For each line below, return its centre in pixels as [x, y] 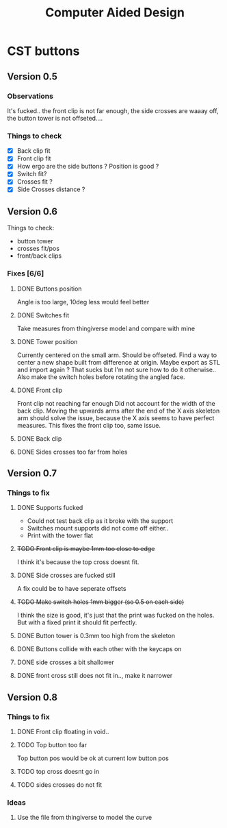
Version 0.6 [32, 211]
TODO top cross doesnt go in [58, 772]
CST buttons [43, 51]
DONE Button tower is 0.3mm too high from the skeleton [96, 636]
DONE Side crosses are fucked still [66, 575]
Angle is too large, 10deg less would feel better [83, 302]
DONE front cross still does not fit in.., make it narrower [95, 676]
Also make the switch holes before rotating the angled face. [101, 377]
